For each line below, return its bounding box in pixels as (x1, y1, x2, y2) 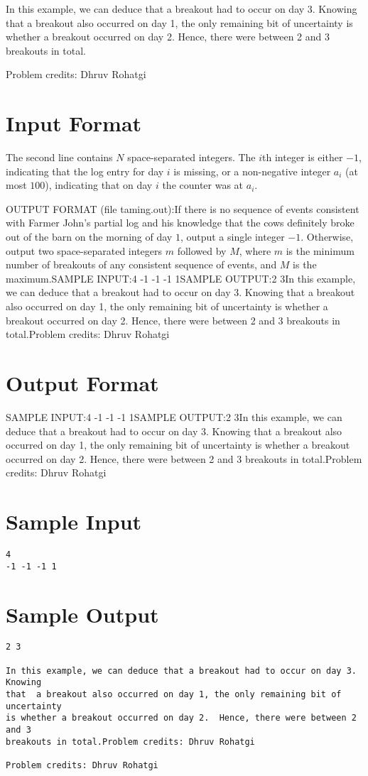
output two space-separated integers (6, 243, 163, 258)
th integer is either (262, 150, 343, 165)
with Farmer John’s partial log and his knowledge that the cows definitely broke (6, 215, 355, 230)
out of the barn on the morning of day (6, 229, 173, 244)
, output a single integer (180, 229, 285, 244)
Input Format (6, 109, 142, 138)
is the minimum (286, 243, 355, 258)
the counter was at (162, 177, 244, 192)
